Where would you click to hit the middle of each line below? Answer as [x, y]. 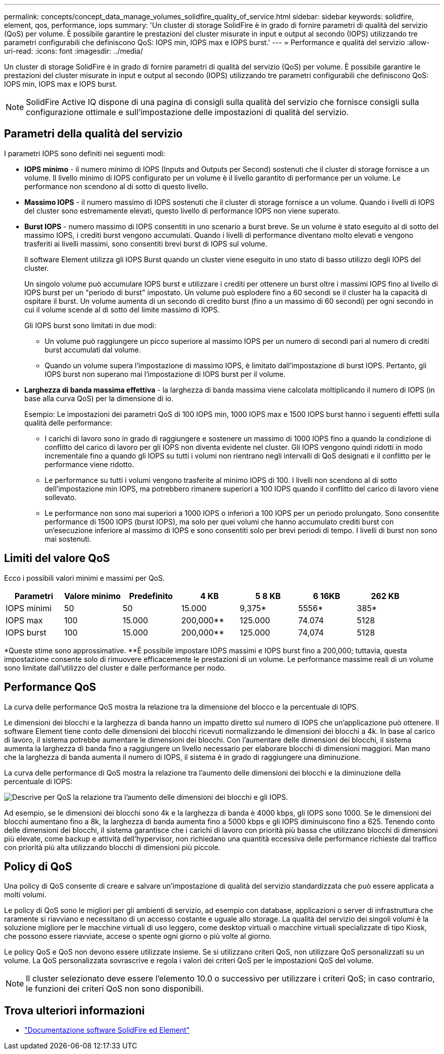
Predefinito [151, 596]
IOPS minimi [29, 608]
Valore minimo [92, 596]
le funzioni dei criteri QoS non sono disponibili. [115, 989]
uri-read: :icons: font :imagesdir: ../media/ [73, 51]
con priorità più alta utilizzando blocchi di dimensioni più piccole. [112, 847]
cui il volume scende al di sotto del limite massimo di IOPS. [122, 309]
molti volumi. [25, 895]
